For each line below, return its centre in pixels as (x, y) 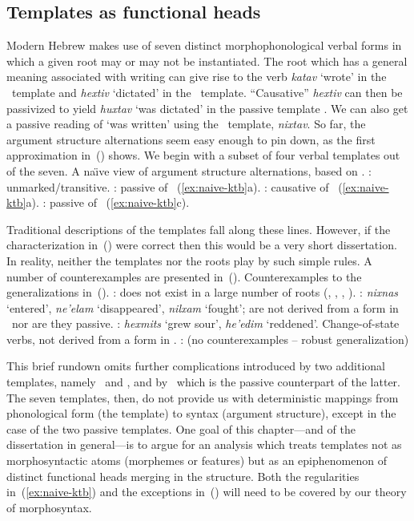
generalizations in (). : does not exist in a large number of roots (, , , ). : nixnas (203, 292)
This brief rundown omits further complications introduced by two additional (196, 366)
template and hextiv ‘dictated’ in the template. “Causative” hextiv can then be (207, 92)
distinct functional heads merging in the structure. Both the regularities (183, 476)
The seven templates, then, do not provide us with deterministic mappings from (203, 397)
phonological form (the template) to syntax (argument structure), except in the (201, 413)
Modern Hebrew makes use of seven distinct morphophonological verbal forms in (204, 45)
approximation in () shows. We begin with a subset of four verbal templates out (203, 155)
